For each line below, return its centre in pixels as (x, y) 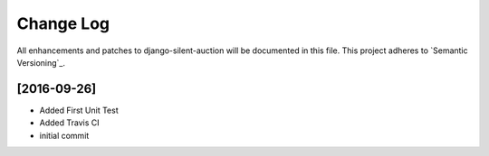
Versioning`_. (41, 62)
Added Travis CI (69, 123)
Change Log (63, 23)
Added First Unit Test (79, 110)
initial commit (64, 135)
